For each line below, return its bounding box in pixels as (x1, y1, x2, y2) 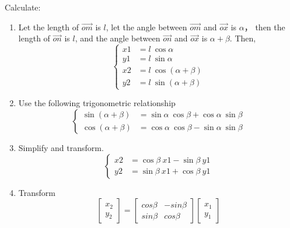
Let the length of (18, 20, 79, 33)
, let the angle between (106, 20, 187, 33)
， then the (244, 20, 285, 33)
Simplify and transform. (18, 142, 104, 153)
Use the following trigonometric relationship (18, 97, 176, 109)
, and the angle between (75, 32, 160, 44)
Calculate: (5, 1, 41, 13)
